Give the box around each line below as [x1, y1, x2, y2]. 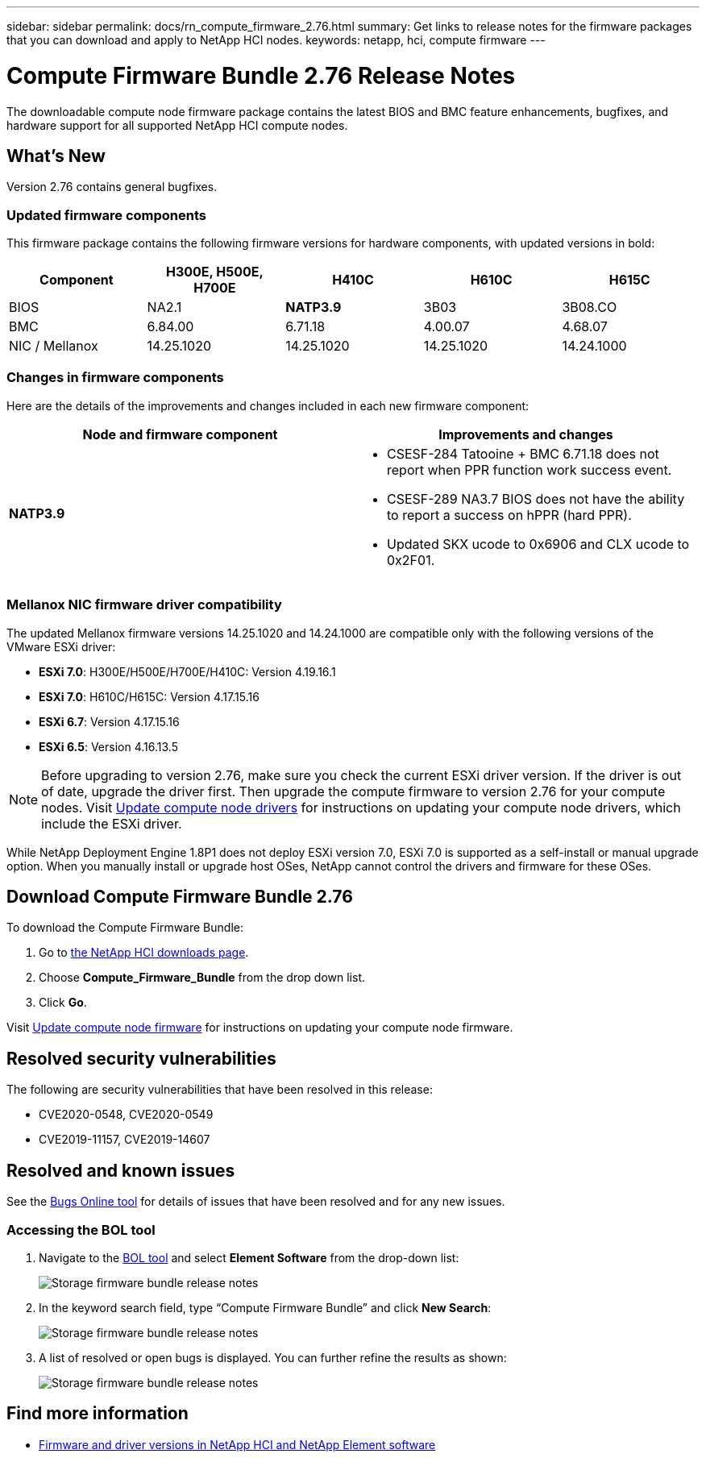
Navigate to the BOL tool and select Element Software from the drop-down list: [39, 1250, 459, 1265]
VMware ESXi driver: [6, 639, 116, 654]
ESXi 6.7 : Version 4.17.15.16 [39, 714, 180, 729]
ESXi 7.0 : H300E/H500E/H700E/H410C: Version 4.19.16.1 [39, 664, 336, 679]
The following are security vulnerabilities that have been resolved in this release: [6, 1082, 433, 1097]
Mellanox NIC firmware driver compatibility [6, 596, 282, 613]
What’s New [6, 145, 106, 166]
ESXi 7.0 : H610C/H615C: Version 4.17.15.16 [39, 689, 260, 704]
